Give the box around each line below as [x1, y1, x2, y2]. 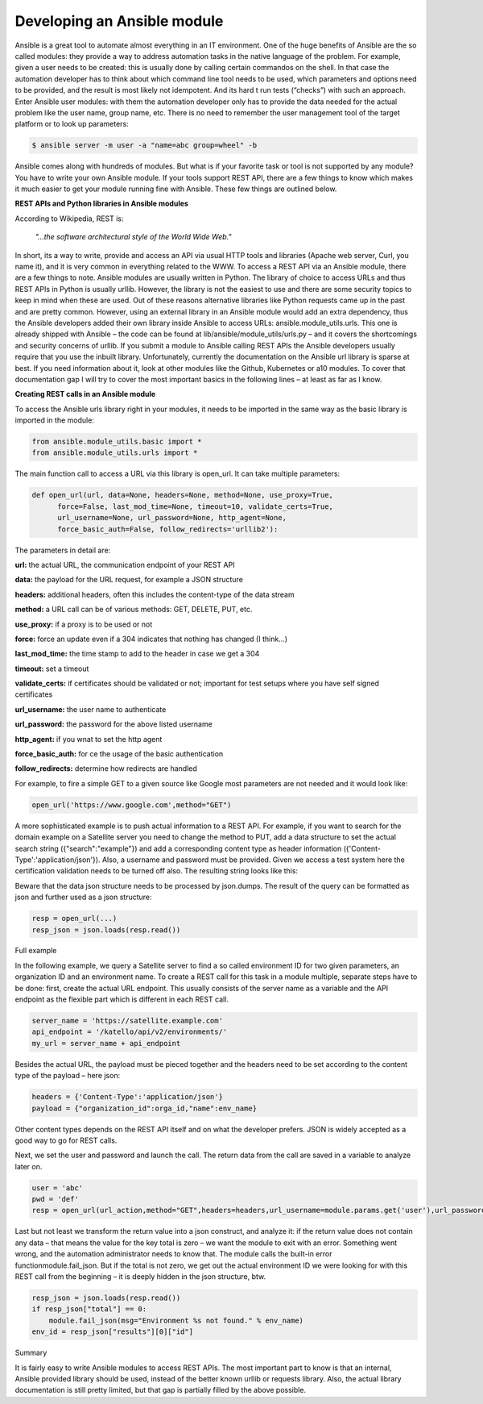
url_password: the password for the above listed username [14, 719, 213, 729]
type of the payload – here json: [14, 1071, 121, 1081]
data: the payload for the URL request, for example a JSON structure [14, 575, 243, 585]
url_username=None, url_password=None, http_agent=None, [57, 513, 287, 523]
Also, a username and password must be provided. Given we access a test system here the [101, 855, 406, 864]
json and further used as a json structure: [14, 892, 152, 902]
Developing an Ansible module [14, 12, 224, 30]
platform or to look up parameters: [14, 119, 129, 129]
